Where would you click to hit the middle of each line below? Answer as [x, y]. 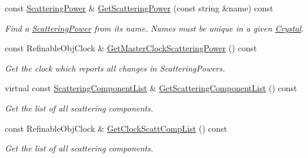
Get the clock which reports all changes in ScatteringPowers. [115, 68]
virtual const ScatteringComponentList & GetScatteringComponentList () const [151, 88]
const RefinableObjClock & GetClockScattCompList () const [116, 128]
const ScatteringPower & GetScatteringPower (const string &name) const [139, 8]
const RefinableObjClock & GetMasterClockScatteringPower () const [131, 48]
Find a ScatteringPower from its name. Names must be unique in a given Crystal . [154, 28]
